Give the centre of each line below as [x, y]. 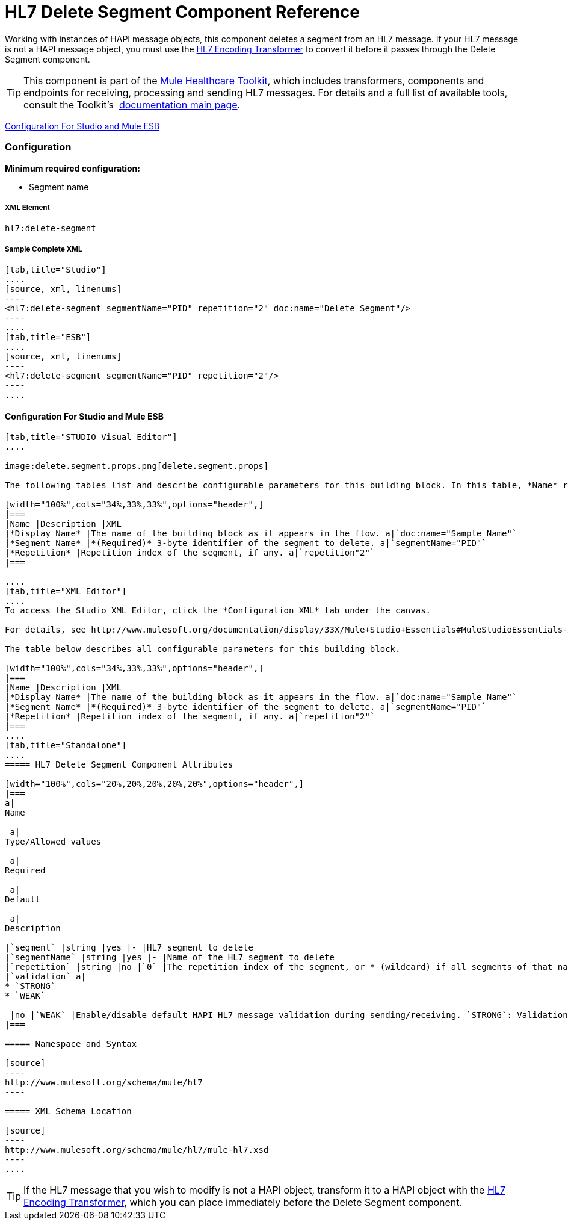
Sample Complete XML [44, 249]
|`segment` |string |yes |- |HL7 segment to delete [129, 948]
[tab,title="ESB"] [48, 337]
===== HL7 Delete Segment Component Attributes [119, 765]
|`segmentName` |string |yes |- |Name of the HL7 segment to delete [170, 957]
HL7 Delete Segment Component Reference [182, 12]
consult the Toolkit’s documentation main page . [132, 104]
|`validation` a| [45, 977]
